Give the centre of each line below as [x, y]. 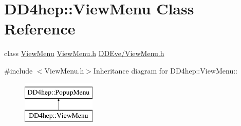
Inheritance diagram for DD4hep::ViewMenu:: [165, 70]
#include [18, 70]
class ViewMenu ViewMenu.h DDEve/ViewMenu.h [84, 53]
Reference [40, 29]
